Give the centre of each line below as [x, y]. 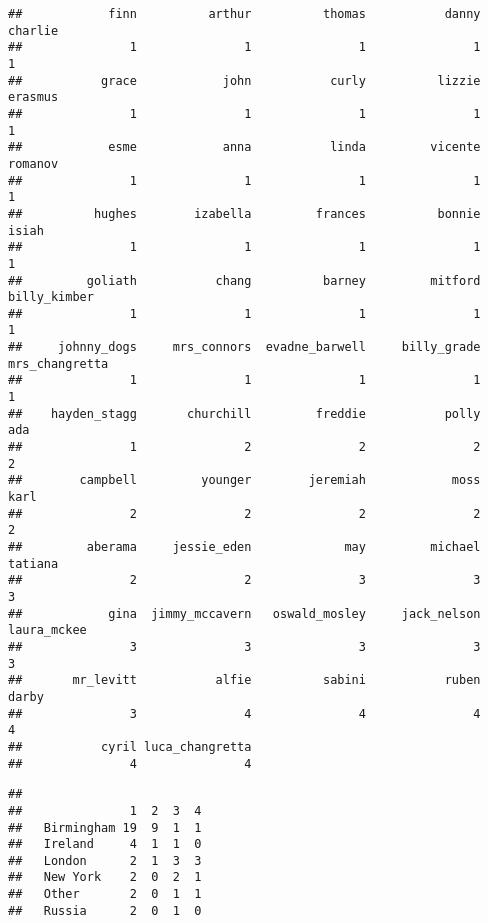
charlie [33, 30]
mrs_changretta [58, 363]
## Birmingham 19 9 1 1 [105, 827]
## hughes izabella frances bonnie [244, 213]
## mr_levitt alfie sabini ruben [244, 680]
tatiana [33, 563]
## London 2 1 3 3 [105, 860]
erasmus [33, 97]
